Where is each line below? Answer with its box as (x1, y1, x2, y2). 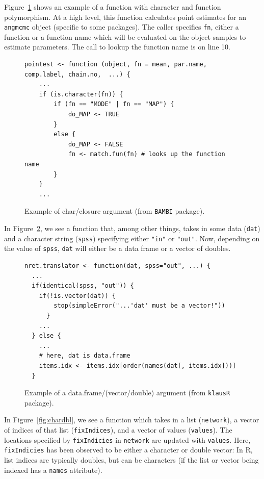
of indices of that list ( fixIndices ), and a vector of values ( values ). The (4, 424, 232, 435)
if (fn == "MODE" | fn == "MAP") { (54, 100, 174, 108)
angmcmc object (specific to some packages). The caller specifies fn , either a (4, 21, 239, 32)
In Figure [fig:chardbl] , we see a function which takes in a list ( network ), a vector (4, 414, 259, 425)
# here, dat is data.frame (39, 352, 130, 360)
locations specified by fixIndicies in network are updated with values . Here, (4, 434, 251, 445)
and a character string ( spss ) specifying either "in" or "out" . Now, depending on (4, 233, 260, 243)
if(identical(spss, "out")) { (32, 282, 134, 290)
